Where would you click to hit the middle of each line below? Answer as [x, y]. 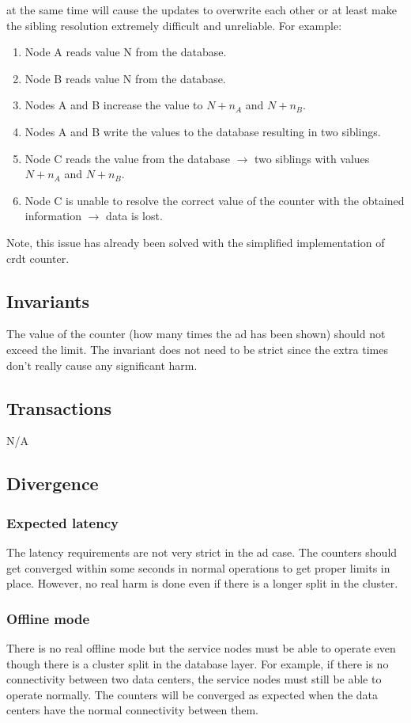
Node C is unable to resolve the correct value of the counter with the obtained [215, 200]
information [53, 216]
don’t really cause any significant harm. [102, 365]
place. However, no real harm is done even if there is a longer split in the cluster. [202, 583]
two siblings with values [312, 158]
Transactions [59, 407]
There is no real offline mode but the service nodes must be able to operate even [201, 647]
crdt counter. [38, 258]
